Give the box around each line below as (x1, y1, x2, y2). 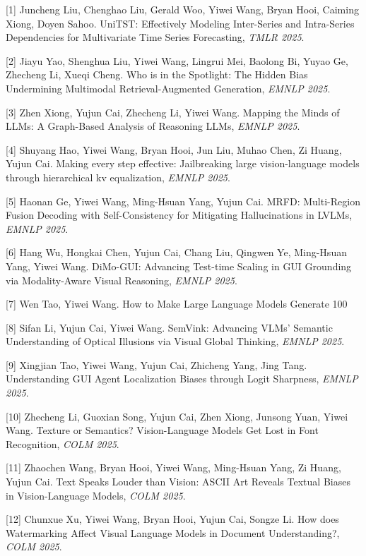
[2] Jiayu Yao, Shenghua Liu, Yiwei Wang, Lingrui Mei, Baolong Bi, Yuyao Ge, (6, 53, 348, 68)
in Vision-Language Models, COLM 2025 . (6, 488, 186, 502)
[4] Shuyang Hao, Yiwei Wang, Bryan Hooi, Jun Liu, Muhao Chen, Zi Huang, (6, 142, 342, 157)
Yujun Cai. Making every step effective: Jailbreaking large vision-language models (6, 156, 360, 171)
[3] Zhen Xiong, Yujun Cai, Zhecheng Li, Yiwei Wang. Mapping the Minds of (6, 104, 340, 119)
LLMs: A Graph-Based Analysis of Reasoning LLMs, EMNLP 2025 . (6, 119, 300, 133)
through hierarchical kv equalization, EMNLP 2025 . (6, 169, 230, 184)
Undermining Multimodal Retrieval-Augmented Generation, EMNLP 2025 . (6, 80, 331, 95)
